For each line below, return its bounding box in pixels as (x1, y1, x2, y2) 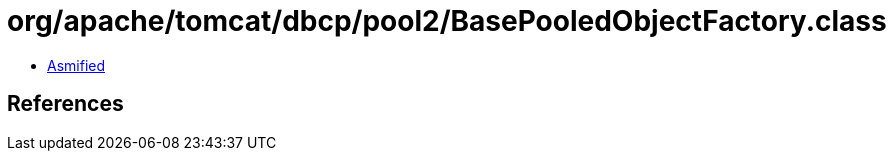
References (7, 91, 124, 117)
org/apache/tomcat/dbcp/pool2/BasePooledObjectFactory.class (7, 4, 887, 38)
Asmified (47, 56, 106, 74)
